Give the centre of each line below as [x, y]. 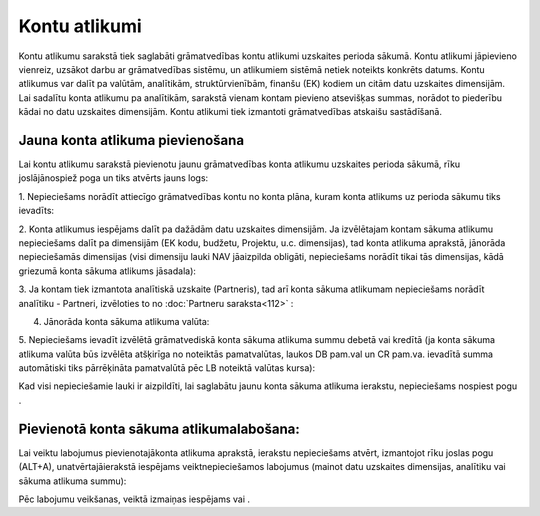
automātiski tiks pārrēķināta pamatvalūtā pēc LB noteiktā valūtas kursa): [166, 368]
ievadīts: [36, 211]
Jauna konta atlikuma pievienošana [131, 140]
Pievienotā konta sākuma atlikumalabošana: [159, 428]
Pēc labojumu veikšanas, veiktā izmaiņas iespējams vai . [134, 499]
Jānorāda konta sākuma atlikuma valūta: [126, 321]
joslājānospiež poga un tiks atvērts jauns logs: [113, 178]
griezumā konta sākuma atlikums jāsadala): [107, 271]
